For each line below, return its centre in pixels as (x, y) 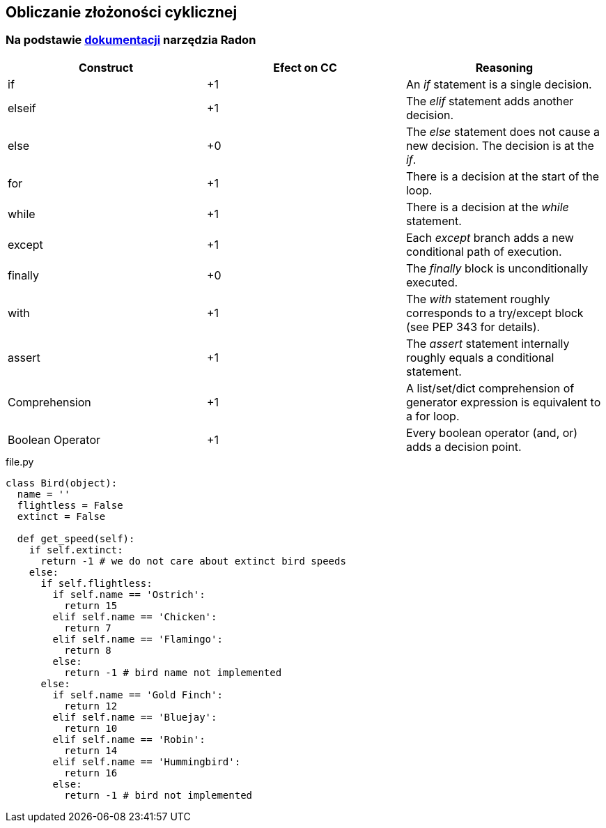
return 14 (91, 750)
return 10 (91, 728)
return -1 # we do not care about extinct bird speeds (193, 561)
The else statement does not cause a (503, 131)
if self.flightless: (96, 583)
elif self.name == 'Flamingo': (138, 639)
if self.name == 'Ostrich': (129, 594)
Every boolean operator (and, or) (492, 432)
